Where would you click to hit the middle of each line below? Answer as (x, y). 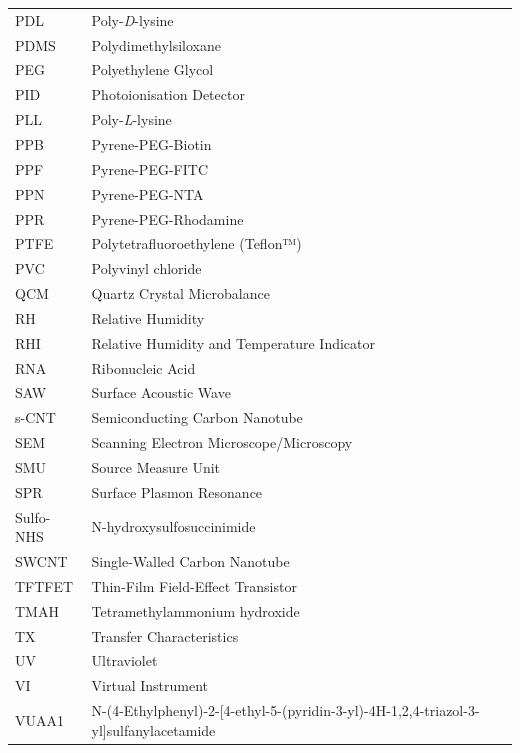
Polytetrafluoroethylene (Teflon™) (196, 243)
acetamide (184, 729)
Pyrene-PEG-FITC (149, 168)
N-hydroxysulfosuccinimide (173, 526)
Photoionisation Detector (168, 94)
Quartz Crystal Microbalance (180, 293)
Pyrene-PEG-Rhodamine (167, 218)
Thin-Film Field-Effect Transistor (194, 585)
